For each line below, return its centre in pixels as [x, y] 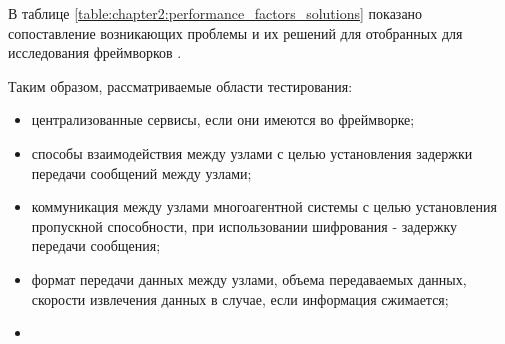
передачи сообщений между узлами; [141, 172]
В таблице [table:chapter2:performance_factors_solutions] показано [215, 13]
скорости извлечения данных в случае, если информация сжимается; [240, 298]
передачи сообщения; [96, 245]
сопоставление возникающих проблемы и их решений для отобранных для [235, 32]
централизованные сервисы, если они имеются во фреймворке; [223, 119]
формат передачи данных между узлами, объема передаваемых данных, [249, 278]
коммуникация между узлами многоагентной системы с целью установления [264, 206]
